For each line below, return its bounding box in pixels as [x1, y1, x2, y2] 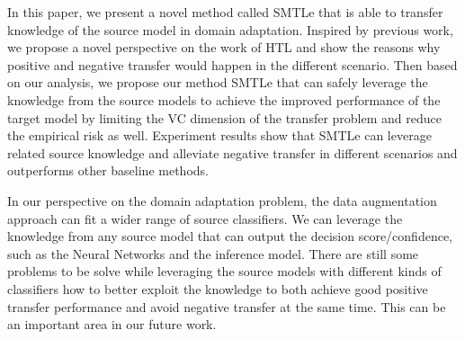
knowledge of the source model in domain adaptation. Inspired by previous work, [7, 20, 453, 39]
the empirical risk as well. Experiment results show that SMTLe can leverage [7, 126, 432, 145]
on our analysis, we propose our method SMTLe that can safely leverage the [7, 73, 428, 92]
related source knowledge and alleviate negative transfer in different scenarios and [7, 143, 458, 162]
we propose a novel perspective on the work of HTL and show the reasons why [7, 38, 441, 57]
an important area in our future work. [7, 315, 217, 334]
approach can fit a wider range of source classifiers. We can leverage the [7, 209, 403, 227]
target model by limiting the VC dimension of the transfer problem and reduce [7, 108, 442, 127]
